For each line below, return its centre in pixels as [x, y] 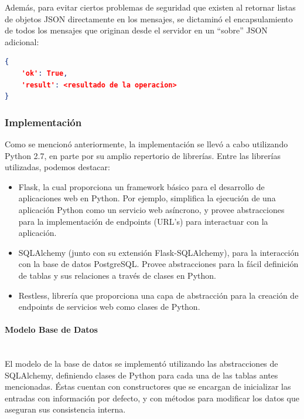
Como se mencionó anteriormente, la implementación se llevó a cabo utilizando [146, 143]
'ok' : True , [45, 73]
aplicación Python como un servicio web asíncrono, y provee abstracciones [151, 209]
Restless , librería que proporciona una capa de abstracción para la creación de [158, 295]
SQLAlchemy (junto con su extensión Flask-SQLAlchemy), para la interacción [159, 252]
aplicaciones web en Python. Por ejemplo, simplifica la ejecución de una [147, 198]
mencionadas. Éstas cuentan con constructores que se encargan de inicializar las [148, 386]
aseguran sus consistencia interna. [65, 409]
